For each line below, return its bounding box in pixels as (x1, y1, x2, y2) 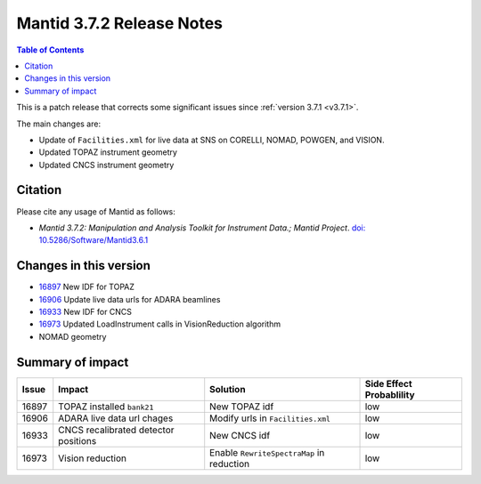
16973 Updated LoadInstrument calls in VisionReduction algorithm (38, 319, 281, 329)
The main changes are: (16, 118, 102, 129)
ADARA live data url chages (58, 412, 174, 424)
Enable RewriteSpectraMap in (209, 446, 325, 458)
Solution (209, 383, 246, 395)
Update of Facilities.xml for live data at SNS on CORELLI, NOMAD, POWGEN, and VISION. (38, 134, 385, 145)
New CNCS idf (209, 429, 271, 441)
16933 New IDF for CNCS (38, 307, 133, 318)
